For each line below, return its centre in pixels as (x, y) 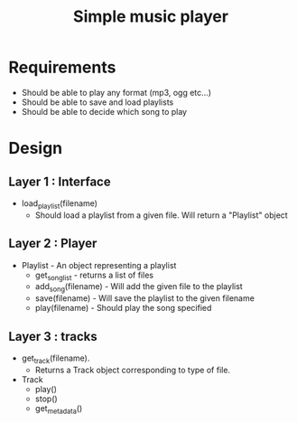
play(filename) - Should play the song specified (123, 308)
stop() (46, 399)
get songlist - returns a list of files (94, 276)
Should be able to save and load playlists (97, 102)
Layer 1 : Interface (60, 181)
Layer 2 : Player (53, 244)
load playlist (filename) (60, 204)
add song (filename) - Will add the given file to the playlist (139, 288)
